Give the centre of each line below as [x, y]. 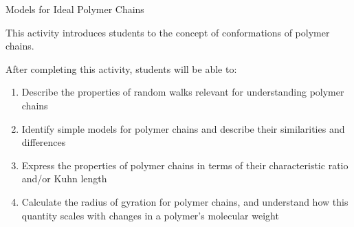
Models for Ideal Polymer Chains [75, 9]
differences [44, 142]
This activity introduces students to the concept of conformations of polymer [168, 32]
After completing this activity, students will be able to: [121, 68]
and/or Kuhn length [64, 179]
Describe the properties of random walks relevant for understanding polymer [183, 92]
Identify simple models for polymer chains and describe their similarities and [183, 128]
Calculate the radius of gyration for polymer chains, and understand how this [185, 201]
